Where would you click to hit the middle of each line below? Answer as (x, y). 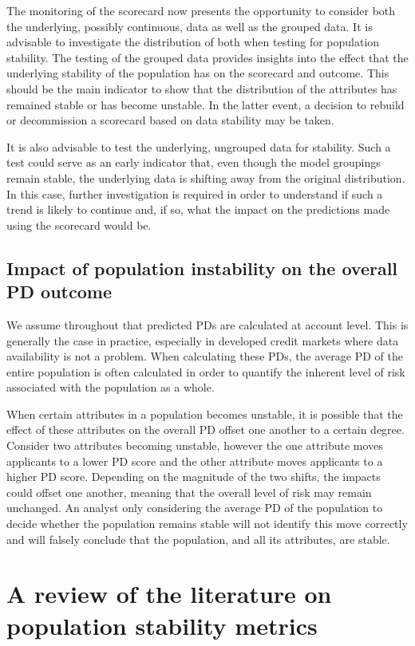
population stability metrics (162, 625)
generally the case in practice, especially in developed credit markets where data (203, 340)
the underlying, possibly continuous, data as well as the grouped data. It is (190, 26)
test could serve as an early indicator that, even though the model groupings (194, 162)
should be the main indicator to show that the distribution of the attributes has (202, 88)
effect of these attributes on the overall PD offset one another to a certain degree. (206, 429)
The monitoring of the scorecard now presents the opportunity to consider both (201, 10)
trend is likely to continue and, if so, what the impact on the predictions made (198, 209)
